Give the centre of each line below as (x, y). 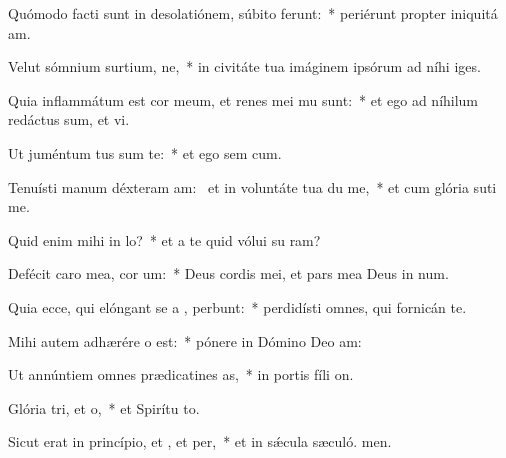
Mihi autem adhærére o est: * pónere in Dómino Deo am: (185, 340)
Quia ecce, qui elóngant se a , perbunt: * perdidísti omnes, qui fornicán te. (237, 306)
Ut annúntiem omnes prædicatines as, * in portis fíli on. (181, 374)
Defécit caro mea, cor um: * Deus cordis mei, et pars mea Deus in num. (228, 273)
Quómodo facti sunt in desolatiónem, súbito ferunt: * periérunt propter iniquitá (253, 13)
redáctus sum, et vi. (69, 119)
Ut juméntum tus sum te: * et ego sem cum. (145, 152)
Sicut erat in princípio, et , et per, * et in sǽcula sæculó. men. (200, 441)
